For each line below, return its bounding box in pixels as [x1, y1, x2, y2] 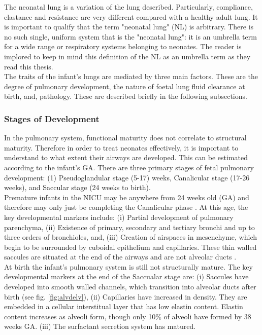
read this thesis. [4, 61, 53, 71]
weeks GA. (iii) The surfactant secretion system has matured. [4, 321, 196, 331]
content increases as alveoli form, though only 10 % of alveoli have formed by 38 [4, 311, 251, 321]
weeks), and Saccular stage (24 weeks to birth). [4, 182, 151, 193]
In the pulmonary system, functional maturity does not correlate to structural [4, 132, 247, 143]
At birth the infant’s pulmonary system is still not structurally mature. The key [4, 261, 253, 272]
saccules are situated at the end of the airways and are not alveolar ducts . [4, 251, 237, 262]
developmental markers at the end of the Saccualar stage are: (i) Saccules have [4, 271, 249, 282]
